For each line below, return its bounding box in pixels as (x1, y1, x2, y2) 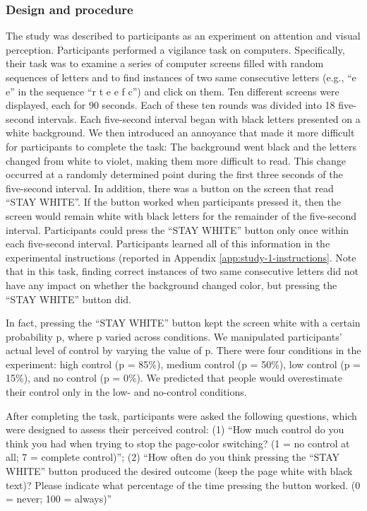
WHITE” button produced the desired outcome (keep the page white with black (6, 464, 353, 478)
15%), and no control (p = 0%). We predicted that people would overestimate (6, 370, 342, 385)
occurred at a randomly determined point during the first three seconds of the (6, 167, 343, 182)
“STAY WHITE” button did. (6, 291, 131, 306)
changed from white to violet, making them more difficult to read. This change (6, 153, 347, 168)
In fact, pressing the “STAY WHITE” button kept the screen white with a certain (6, 315, 361, 330)
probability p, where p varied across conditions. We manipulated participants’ (6, 329, 342, 343)
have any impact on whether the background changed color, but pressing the (6, 277, 337, 292)
